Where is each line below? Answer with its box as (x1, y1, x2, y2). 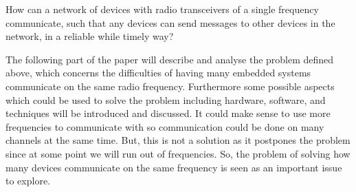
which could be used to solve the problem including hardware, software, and (5, 92, 326, 107)
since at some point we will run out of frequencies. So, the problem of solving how (5, 146, 351, 160)
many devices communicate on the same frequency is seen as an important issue (5, 160, 342, 174)
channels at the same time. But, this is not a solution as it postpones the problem (5, 133, 351, 147)
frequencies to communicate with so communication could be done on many (5, 119, 324, 134)
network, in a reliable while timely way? (5, 29, 174, 43)
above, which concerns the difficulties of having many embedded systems (5, 65, 311, 80)
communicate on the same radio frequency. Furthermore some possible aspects (5, 78, 335, 93)
